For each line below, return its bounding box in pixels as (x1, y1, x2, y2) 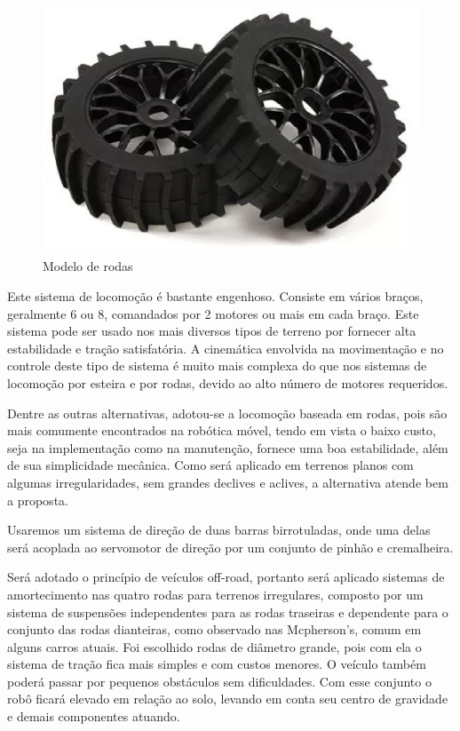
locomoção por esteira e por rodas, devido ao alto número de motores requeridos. (7, 373, 448, 392)
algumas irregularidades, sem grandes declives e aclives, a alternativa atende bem (7, 473, 448, 491)
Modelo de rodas (43, 257, 133, 275)
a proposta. (7, 490, 68, 509)
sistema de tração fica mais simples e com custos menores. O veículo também (7, 655, 426, 673)
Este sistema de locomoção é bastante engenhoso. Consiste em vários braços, (7, 287, 424, 306)
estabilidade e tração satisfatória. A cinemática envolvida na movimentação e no (7, 338, 444, 357)
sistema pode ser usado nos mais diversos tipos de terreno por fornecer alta (7, 322, 416, 340)
